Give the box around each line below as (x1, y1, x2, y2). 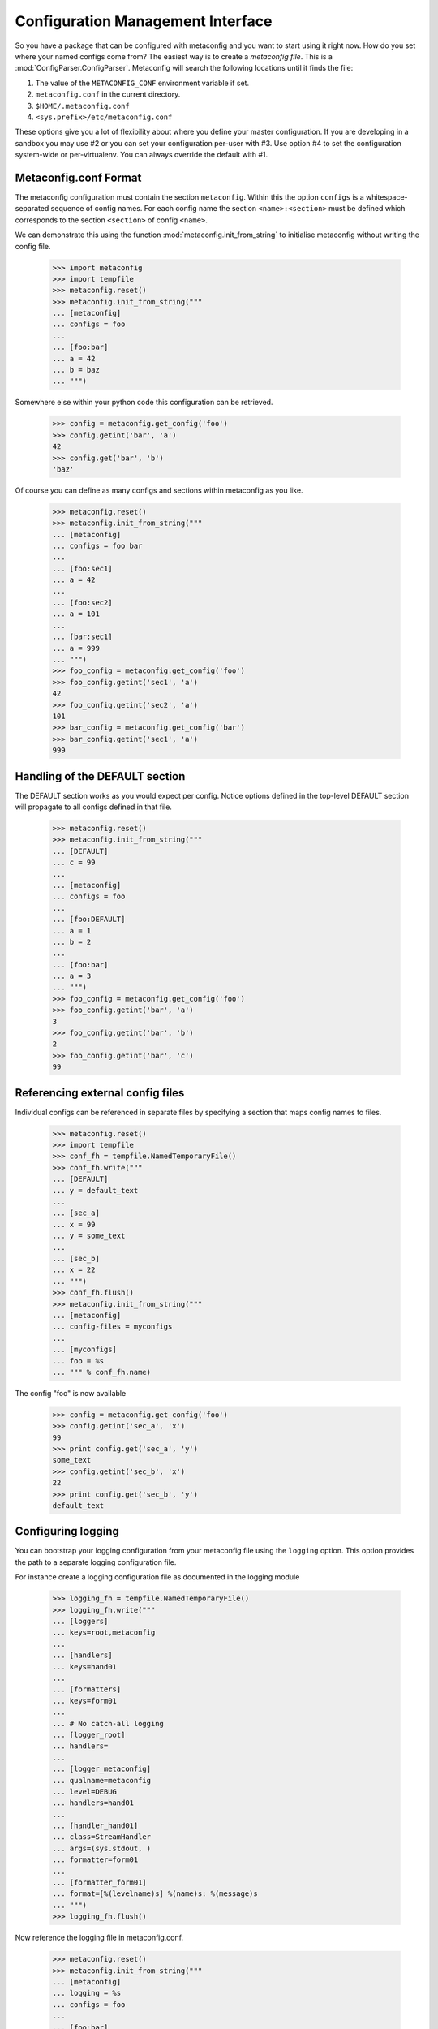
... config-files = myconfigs (52, 1322, 173, 1331)
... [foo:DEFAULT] (52, 915, 126, 924)
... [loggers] (52, 1617, 109, 1626)
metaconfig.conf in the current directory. (35, 89, 181, 99)
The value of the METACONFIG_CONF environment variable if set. (35, 78, 250, 88)
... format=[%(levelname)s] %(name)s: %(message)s (52, 1889, 259, 1898)
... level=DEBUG (52, 1786, 118, 1796)
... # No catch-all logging (52, 1719, 164, 1728)
